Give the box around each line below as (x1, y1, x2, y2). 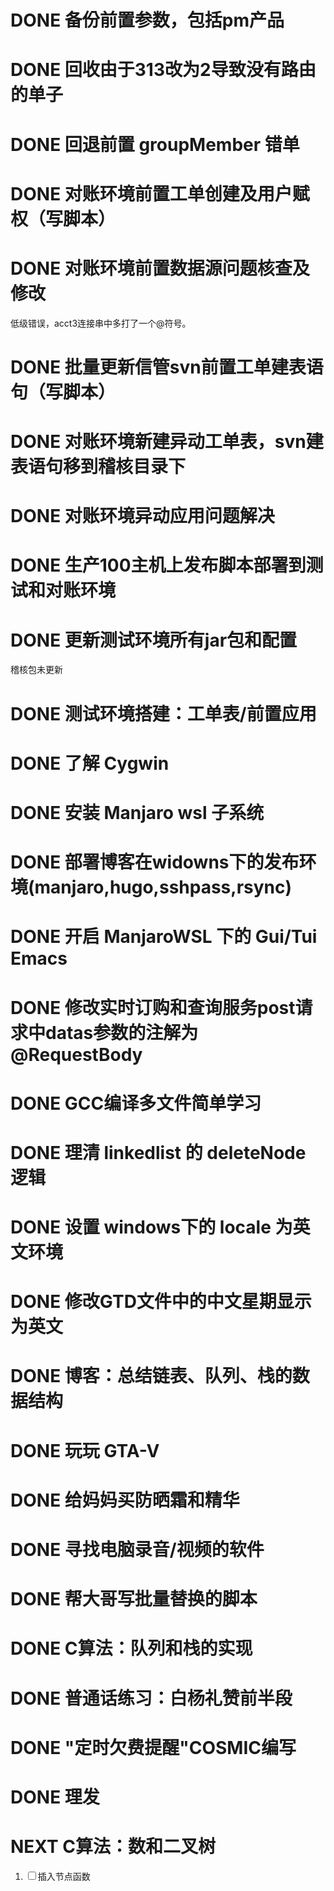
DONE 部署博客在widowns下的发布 (10, 851, 300, 874)
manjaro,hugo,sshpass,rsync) (34, 876, 293, 899)
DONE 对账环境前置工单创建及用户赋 (10, 182, 310, 205)
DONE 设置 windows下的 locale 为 (10, 1216, 293, 1239)
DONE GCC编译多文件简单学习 (10, 1092, 262, 1115)
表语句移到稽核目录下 (10, 456, 187, 478)
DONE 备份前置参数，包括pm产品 (10, 9, 285, 32)
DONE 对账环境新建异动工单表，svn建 (10, 431, 324, 453)
